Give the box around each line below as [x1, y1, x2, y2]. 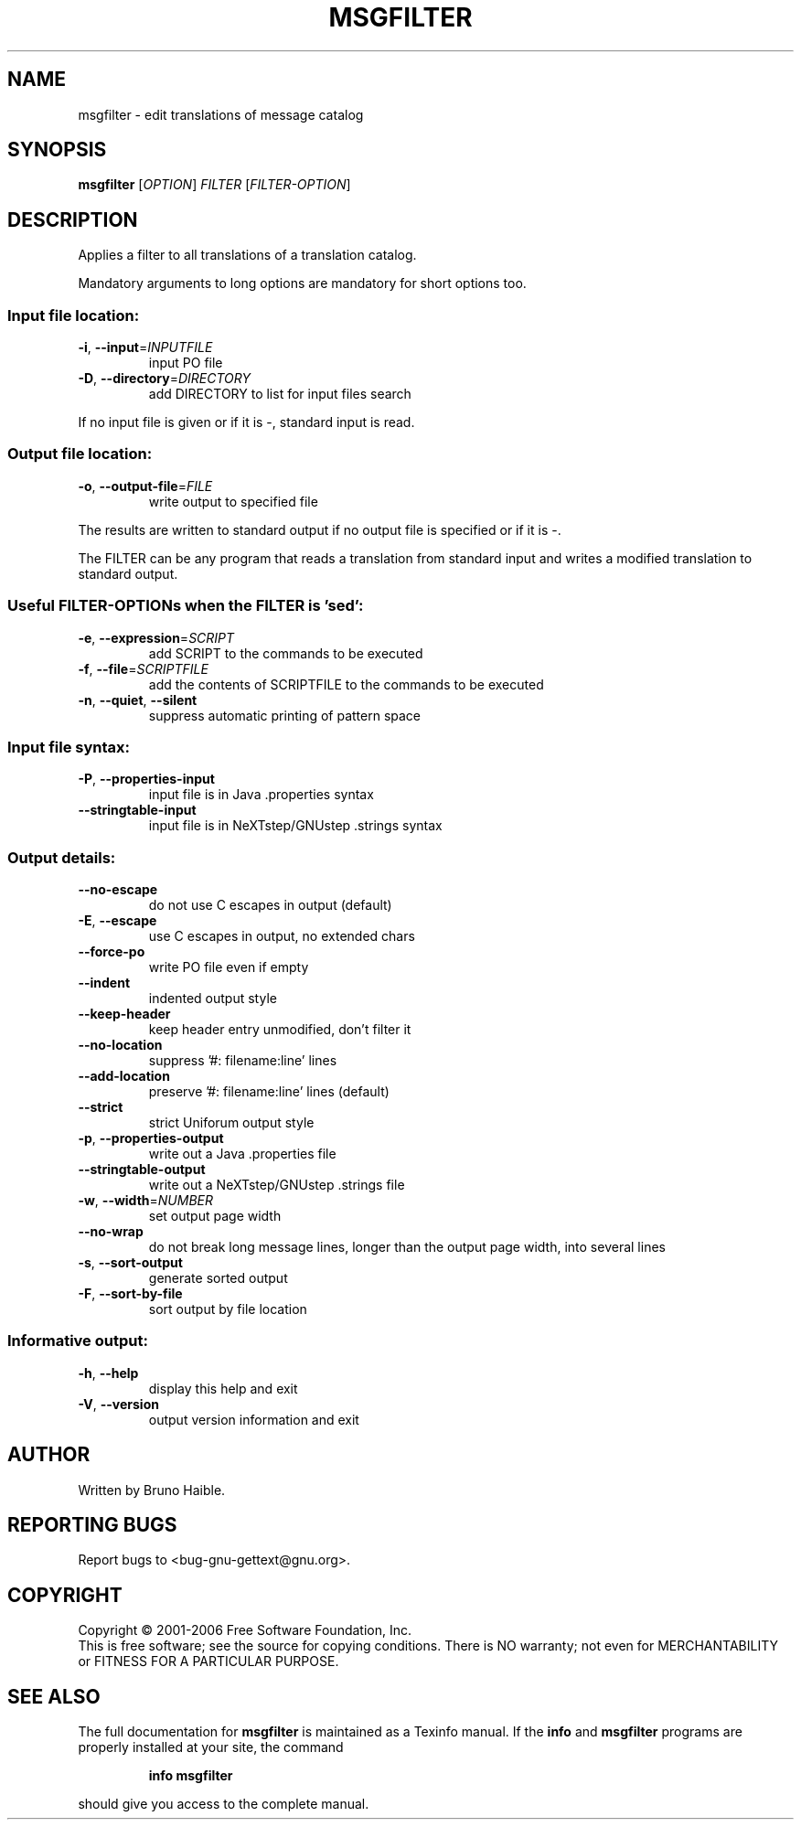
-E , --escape [78, 913, 157, 929]
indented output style [148, 990, 277, 1007]
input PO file [148, 355, 223, 371]
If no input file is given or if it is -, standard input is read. [78, 414, 415, 431]
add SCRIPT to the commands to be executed [148, 645, 423, 661]
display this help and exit [148, 1380, 298, 1396]
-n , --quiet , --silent [78, 691, 198, 708]
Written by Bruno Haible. [78, 1481, 226, 1498]
